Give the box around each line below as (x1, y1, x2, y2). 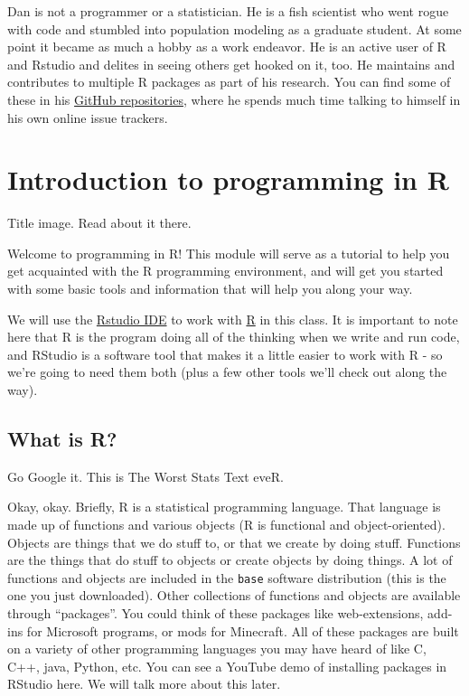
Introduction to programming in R (7, 161, 449, 198)
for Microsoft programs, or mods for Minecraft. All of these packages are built (26, 621, 459, 640)
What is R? (7, 425, 117, 453)
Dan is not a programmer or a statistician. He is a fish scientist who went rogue (7, 2, 449, 20)
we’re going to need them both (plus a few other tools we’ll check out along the (7, 362, 447, 381)
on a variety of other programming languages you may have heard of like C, (7, 639, 427, 658)
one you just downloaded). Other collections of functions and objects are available (7, 586, 461, 605)
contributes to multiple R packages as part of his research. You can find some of (7, 72, 451, 91)
